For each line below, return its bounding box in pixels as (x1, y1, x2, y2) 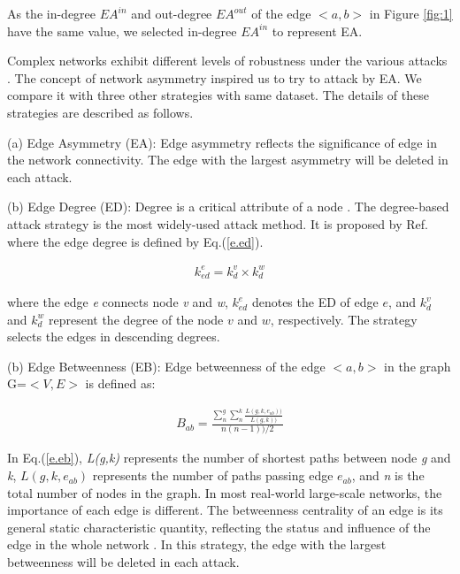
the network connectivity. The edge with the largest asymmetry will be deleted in (7, 150, 448, 169)
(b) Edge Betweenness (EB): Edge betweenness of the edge (7, 356, 326, 375)
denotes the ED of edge (251, 293, 379, 311)
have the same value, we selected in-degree (7, 21, 237, 40)
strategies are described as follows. (7, 103, 194, 121)
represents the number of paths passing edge (92, 466, 333, 485)
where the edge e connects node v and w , (7, 293, 228, 311)
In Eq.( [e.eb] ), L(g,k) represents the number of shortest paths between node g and (7, 448, 451, 467)
